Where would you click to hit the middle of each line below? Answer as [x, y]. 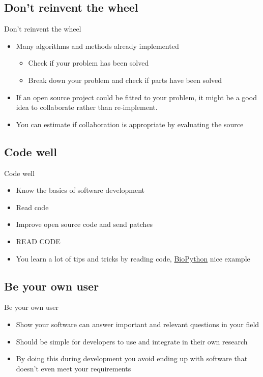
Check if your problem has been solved [89, 63]
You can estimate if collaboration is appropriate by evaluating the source [130, 124]
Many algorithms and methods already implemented [97, 46]
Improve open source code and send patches [84, 224]
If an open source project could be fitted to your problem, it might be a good [136, 97]
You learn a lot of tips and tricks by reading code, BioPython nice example [133, 258]
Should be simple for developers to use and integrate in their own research [132, 341]
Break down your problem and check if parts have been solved [125, 80]
